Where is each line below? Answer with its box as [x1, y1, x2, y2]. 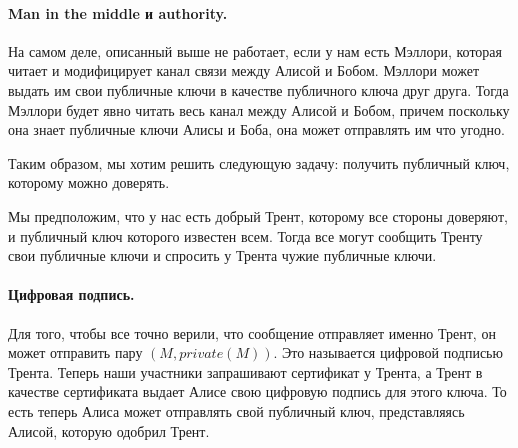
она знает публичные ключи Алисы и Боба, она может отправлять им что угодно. [8, 119, 506, 140]
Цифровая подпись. [8, 284, 135, 305]
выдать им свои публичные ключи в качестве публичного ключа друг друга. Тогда [8, 79, 509, 100]
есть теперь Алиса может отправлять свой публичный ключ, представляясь [8, 400, 465, 421]
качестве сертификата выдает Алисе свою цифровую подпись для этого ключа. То [8, 381, 507, 402]
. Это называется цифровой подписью [273, 342, 503, 363]
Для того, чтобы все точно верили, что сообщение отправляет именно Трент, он [8, 322, 496, 343]
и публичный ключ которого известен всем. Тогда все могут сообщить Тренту [8, 225, 483, 246]
